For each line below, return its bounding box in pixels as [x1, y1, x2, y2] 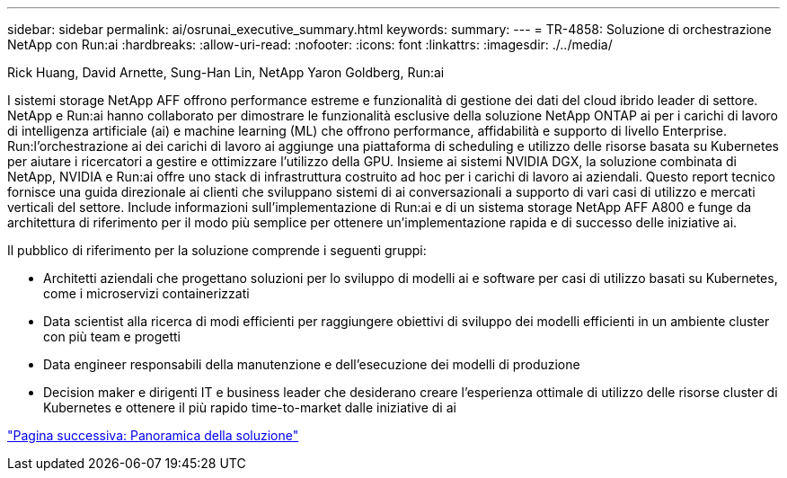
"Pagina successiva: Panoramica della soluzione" [7, 428, 299, 443]
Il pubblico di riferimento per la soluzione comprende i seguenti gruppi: [7, 243, 427, 258]
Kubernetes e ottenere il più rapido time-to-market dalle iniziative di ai [43, 400, 456, 415]
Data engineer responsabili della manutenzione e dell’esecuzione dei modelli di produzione [43, 357, 580, 372]
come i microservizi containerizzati [43, 286, 250, 301]
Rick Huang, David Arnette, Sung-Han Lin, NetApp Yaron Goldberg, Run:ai [7, 65, 445, 80]
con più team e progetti [43, 329, 181, 344]
